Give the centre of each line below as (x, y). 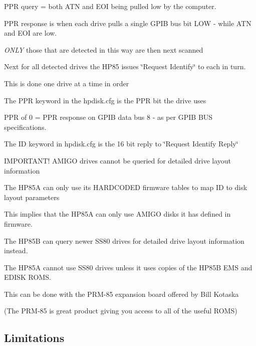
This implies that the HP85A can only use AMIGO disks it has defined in (117, 214)
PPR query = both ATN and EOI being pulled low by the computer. (110, 6)
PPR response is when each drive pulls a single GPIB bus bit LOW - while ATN (128, 23)
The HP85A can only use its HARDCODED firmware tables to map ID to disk (126, 187)
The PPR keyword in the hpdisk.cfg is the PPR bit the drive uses (105, 100)
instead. (16, 250)
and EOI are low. (31, 33)
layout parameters (32, 197)
